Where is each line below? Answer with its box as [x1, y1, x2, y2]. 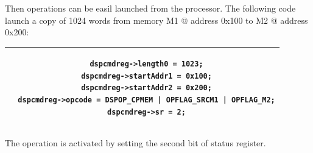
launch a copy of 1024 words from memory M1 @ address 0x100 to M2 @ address [5, 13, 308, 26]
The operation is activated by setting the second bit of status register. [5, 136, 266, 149]
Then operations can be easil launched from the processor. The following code [5, 2, 296, 14]
